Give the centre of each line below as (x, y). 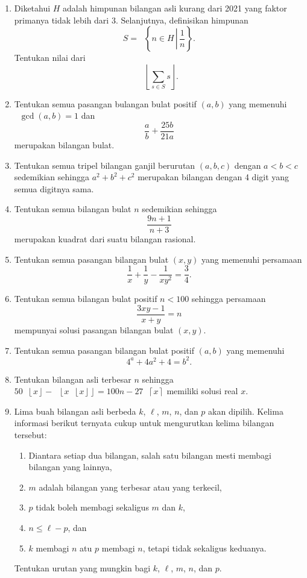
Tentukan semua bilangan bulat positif (86, 299)
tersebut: (30, 435)
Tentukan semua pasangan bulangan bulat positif (105, 103)
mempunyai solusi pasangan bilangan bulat (94, 329)
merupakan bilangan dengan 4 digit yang (214, 177)
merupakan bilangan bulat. (64, 145)
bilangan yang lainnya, (70, 467)
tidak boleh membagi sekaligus (92, 507)
